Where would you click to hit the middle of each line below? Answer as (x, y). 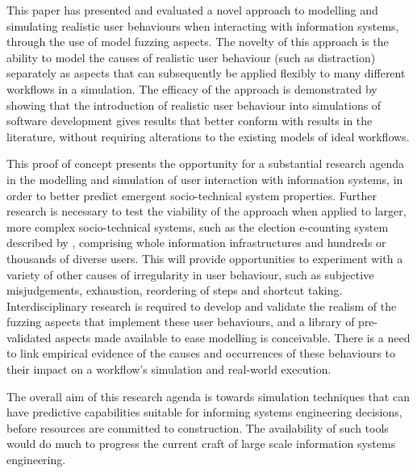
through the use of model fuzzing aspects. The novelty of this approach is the (198, 42)
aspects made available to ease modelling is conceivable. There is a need (233, 337)
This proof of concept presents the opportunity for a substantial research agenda (206, 163)
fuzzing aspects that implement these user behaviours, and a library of (181, 322)
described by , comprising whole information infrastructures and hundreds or (196, 243)
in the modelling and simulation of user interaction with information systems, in (205, 179)
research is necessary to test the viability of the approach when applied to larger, (206, 211)
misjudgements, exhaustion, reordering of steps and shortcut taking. (175, 290)
